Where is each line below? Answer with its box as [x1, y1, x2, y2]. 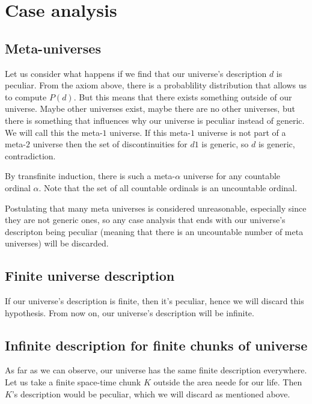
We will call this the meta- [5, 126, 103, 138]
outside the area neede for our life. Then [153, 376, 302, 388]
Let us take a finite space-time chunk [5, 376, 141, 388]
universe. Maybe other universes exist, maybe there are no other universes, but [5, 102, 295, 115]
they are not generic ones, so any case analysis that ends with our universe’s [5, 213, 286, 226]
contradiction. [5, 149, 56, 162]
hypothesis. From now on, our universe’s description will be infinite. [5, 306, 254, 319]
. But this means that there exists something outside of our [73, 90, 292, 103]
